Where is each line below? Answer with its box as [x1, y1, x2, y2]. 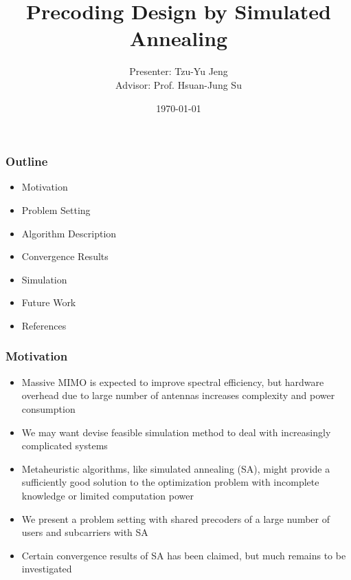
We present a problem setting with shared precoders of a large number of [21, 511, 330, 526]
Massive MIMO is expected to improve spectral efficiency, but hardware [21, 374, 324, 389]
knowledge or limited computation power [21, 488, 194, 502]
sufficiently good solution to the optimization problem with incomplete [21, 475, 319, 489]
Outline [5, 153, 48, 170]
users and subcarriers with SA [21, 525, 148, 539]
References [21, 318, 67, 332]
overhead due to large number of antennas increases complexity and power [21, 388, 335, 402]
